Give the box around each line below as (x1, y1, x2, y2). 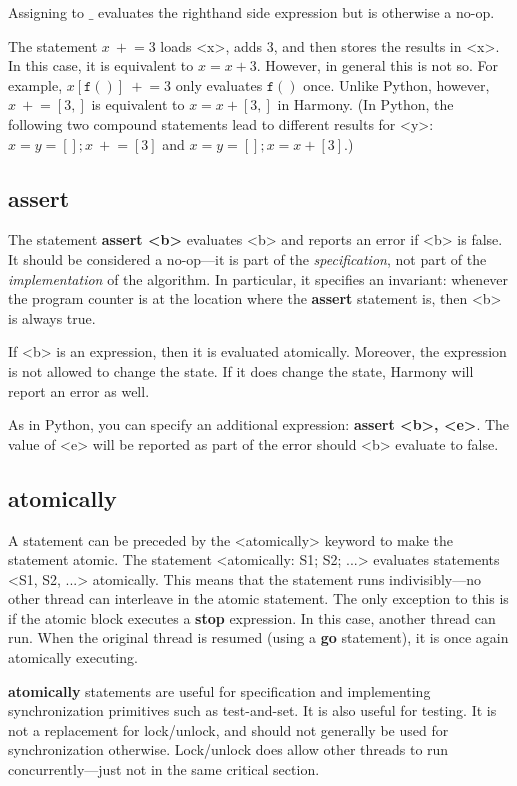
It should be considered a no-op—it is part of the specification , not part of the (8, 248, 487, 269)
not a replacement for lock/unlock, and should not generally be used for (8, 719, 449, 740)
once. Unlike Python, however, (303, 74, 490, 95)
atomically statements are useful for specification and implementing (8, 680, 431, 701)
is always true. (8, 307, 96, 328)
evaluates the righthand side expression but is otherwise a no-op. (97, 2, 495, 22)
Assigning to (8, 2, 84, 22)
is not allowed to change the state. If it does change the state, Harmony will (8, 360, 474, 381)
